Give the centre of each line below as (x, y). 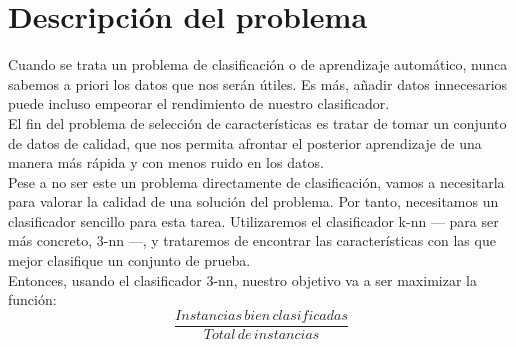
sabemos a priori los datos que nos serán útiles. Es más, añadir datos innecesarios (258, 83)
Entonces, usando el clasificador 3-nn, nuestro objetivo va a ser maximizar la (242, 279)
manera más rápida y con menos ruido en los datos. (166, 162)
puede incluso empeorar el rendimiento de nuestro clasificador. (199, 103)
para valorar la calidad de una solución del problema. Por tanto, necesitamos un (253, 201)
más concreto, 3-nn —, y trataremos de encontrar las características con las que (252, 240)
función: (32, 299)
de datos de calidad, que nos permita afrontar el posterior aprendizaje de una (245, 142)
